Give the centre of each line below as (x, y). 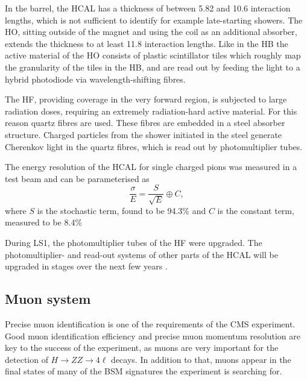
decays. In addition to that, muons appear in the (201, 359)
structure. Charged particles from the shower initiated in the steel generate (144, 134)
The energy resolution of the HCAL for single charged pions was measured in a (151, 167)
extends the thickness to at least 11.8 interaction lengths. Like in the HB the (147, 43)
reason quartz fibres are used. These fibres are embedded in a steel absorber (145, 123)
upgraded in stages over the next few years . (86, 266)
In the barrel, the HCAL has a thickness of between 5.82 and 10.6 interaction (148, 8)
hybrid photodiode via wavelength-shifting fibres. (95, 79)
